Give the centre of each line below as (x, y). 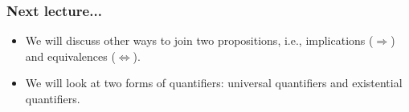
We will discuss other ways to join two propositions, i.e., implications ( (199, 40)
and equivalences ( (70, 56)
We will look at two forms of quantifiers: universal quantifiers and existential (214, 83)
